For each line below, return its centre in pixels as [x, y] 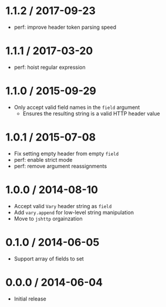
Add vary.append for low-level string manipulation [74, 212]
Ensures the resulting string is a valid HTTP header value [91, 114]
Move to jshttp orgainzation [48, 218]
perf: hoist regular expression [50, 67]
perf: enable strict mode [43, 159]
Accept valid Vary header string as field [63, 206]
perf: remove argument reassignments [60, 166]
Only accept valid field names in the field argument [77, 107]
